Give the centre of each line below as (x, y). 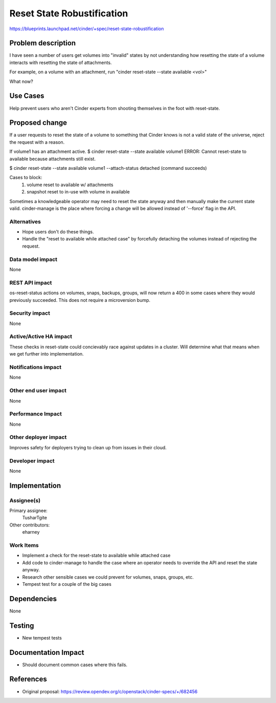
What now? (21, 81)
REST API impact (31, 282)
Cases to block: (26, 178)
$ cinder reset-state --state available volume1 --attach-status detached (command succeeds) (108, 168)
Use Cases (27, 96)
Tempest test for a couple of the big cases (67, 584)
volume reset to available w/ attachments (70, 185)
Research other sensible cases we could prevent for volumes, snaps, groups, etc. (108, 577)
